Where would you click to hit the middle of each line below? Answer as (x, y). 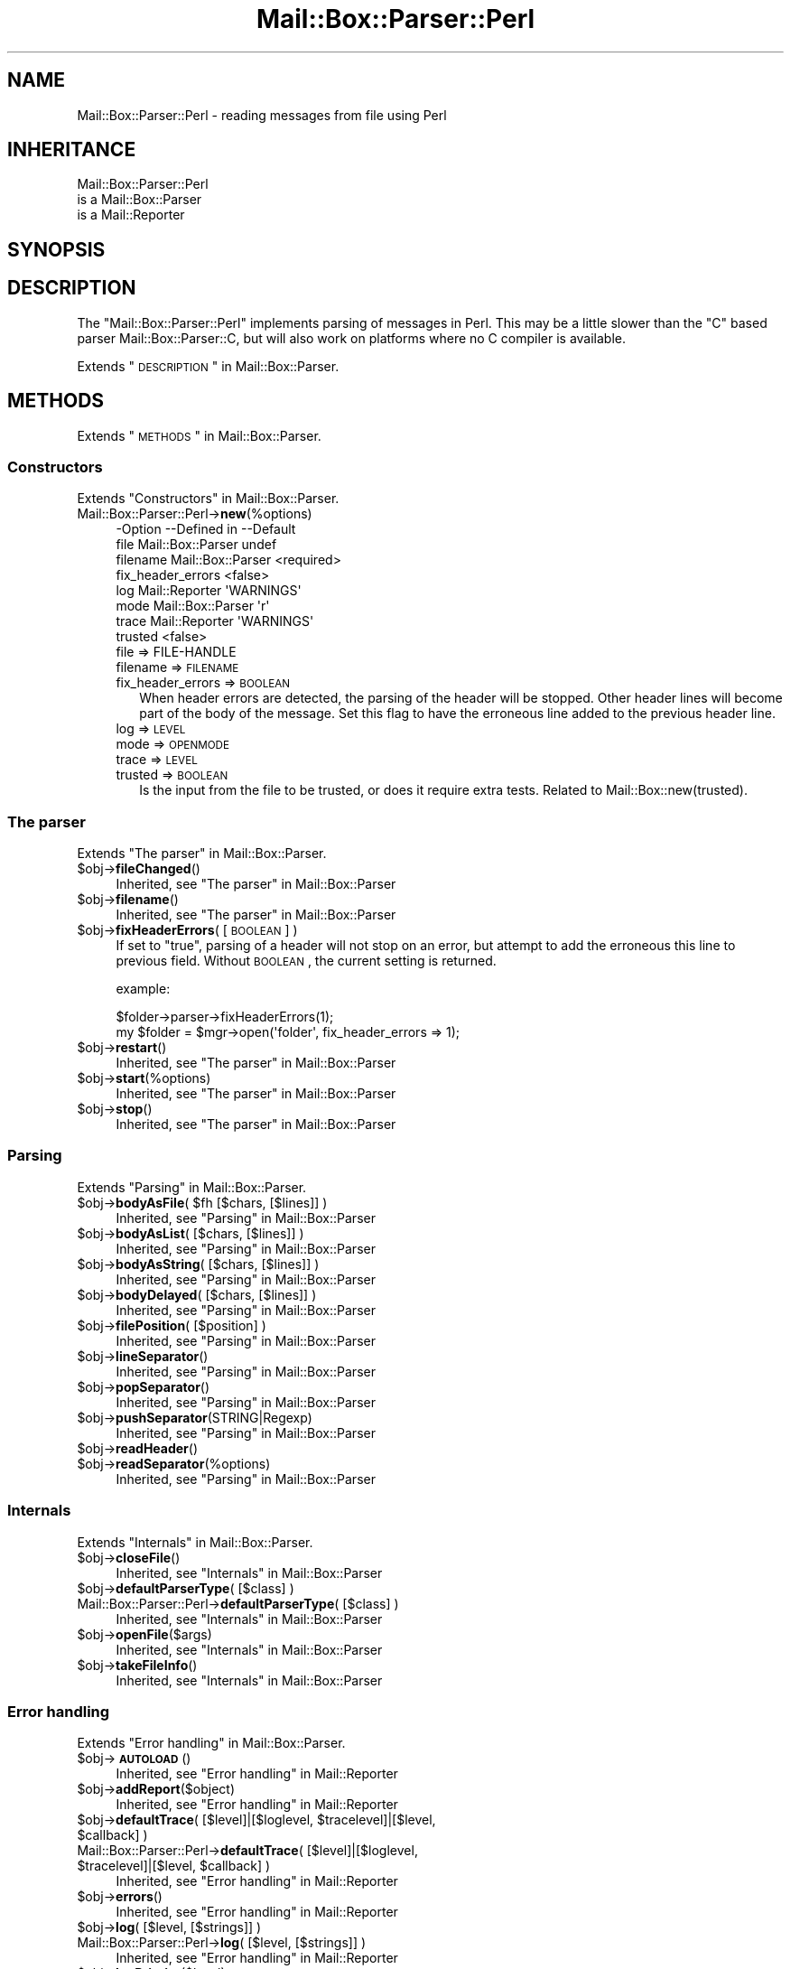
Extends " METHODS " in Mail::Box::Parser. (199, 435)
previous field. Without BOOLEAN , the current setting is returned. (306, 961)
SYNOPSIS (56, 249)
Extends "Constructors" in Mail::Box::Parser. (208, 499)
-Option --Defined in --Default (206, 529)
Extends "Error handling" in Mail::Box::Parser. (211, 1743)
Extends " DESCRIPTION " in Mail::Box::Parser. (208, 366)
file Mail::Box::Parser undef (196, 545)
